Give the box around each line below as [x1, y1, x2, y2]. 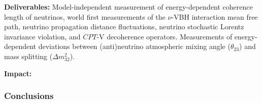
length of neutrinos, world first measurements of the [4, 11, 166, 22]
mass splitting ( [4, 50, 53, 61]
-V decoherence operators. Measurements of [96, 31, 233, 41]
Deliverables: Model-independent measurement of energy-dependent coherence [4, 2, 253, 12]
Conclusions [4, 89, 54, 102]
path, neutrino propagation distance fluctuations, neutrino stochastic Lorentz [4, 21, 244, 32]
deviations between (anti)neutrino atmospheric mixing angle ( [38, 41, 231, 51]
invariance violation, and [4, 31, 81, 41]
